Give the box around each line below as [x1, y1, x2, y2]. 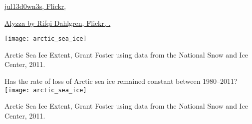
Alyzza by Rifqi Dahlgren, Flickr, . [4, 17, 111, 28]
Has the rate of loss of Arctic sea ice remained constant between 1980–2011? [4, 76, 238, 86]
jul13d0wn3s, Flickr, [4, 1, 66, 11]
